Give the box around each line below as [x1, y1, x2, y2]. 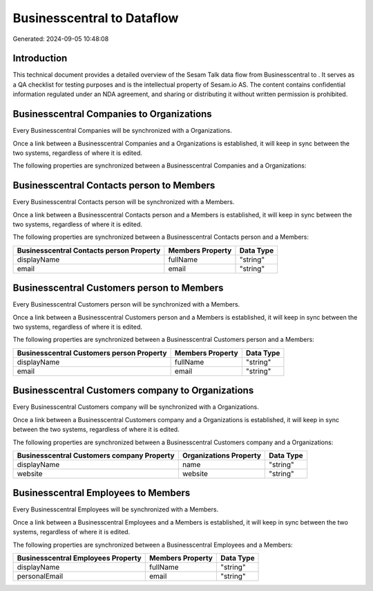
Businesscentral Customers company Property [17, 451, 175, 460]
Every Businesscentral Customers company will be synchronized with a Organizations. [12, 403, 259, 411]
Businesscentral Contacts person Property [17, 246, 161, 255]
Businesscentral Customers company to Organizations [12, 385, 254, 397]
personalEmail [17, 572, 64, 581]
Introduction [12, 53, 68, 64]
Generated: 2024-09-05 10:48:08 [12, 35, 109, 43]
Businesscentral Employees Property [17, 554, 142, 563]
